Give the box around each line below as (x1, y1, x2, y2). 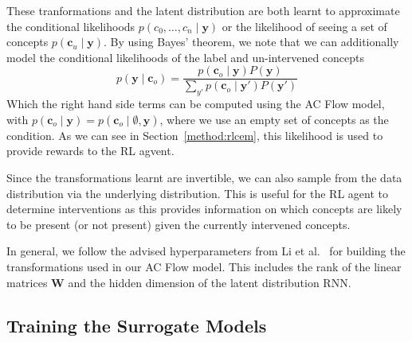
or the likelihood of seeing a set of (222, 17, 387, 34)
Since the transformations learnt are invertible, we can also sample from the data (6, 169, 402, 186)
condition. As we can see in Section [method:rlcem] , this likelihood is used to (6, 126, 383, 143)
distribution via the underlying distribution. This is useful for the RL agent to (6, 185, 388, 201)
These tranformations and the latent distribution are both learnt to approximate (6, 2, 400, 18)
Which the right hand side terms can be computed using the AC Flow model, (6, 95, 385, 112)
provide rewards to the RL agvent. (6, 142, 175, 159)
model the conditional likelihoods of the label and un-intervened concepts (6, 49, 365, 65)
